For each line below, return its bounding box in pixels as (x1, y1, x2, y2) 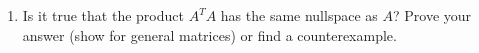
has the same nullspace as (220, 5, 378, 25)
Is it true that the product (22, 5, 184, 25)
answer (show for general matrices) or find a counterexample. (22, 24, 397, 45)
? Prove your (392, 5, 472, 25)
